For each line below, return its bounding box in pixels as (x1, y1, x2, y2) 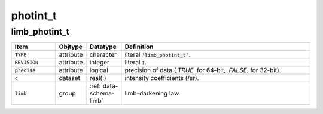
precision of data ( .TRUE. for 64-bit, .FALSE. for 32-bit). (124, 66, 281, 75)
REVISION (14, 59, 39, 66)
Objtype (59, 42, 83, 51)
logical (89, 66, 108, 75)
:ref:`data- (89, 82, 118, 90)
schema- (89, 90, 115, 98)
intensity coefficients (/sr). (124, 74, 200, 82)
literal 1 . (124, 58, 147, 67)
